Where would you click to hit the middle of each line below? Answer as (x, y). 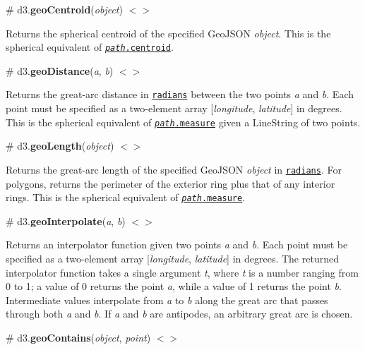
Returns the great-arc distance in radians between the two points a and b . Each (180, 94)
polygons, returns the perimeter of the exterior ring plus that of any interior (170, 183)
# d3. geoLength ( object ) (60, 146)
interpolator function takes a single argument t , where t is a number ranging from (182, 272)
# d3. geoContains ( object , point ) (78, 337)
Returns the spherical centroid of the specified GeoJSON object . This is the (168, 33)
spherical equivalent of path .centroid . (90, 47)
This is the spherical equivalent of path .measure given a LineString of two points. (183, 122)
